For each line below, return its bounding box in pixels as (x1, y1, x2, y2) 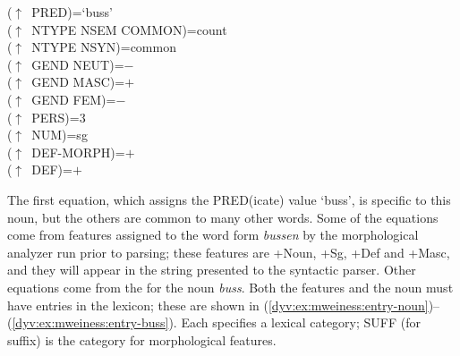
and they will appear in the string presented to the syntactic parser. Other (7, 260, 416, 279)
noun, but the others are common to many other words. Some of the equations (7, 208, 439, 226)
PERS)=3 (31, 107, 86, 126)
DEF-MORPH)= (31, 142, 125, 161)
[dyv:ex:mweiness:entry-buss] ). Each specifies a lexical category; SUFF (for (12, 313, 422, 332)
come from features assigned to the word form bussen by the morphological (7, 225, 419, 244)
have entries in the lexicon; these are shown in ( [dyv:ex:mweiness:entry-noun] (7, 295, 429, 314)
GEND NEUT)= (31, 55, 124, 73)
